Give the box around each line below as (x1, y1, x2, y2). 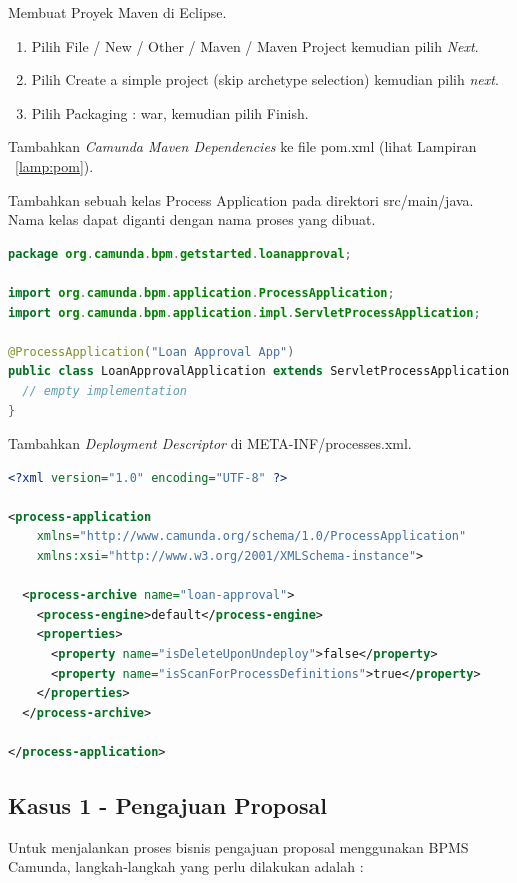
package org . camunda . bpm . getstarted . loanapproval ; (8, 246, 352, 261)
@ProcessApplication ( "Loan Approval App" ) (8, 344, 295, 359)
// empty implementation (22, 383, 187, 398)
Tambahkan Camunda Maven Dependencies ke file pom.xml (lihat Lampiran (8, 136, 477, 157)
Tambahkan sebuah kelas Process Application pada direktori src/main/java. (8, 189, 474, 210)
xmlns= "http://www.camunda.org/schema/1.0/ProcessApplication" (36, 529, 467, 544)
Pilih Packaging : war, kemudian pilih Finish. (31, 102, 309, 123)
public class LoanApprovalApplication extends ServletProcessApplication (8, 364, 510, 379)
